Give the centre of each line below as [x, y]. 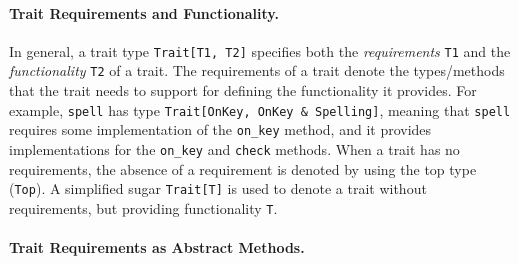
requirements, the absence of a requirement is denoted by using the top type [243, 168]
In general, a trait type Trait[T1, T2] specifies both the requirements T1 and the [260, 50]
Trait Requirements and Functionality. [144, 12]
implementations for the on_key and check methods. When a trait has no [234, 149]
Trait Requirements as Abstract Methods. [157, 247]
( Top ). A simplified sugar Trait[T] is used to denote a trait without [218, 188]
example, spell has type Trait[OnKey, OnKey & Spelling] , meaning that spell [260, 109]
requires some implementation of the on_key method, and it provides [220, 129]
